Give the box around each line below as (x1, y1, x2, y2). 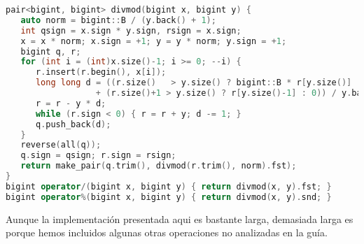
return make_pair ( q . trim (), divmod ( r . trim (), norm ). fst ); (20, 161, 297, 171)
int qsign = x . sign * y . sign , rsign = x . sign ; (20, 25, 241, 36)
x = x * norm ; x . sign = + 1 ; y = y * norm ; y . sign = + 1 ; (20, 36, 287, 46)
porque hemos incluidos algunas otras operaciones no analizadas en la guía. (6, 225, 328, 240)
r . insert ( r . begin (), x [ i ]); (35, 67, 167, 78)
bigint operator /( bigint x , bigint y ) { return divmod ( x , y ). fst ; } (6, 181, 332, 192)
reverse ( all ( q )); (20, 140, 101, 150)
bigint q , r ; (20, 46, 81, 57)
